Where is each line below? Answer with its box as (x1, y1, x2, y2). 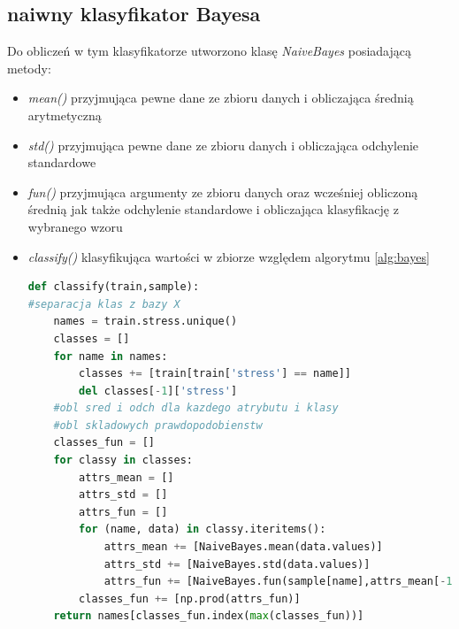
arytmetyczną (27, 105, 102, 124)
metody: (7, 58, 51, 77)
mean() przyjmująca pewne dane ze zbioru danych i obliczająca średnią (27, 88, 414, 107)
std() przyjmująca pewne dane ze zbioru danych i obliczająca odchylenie (27, 135, 419, 154)
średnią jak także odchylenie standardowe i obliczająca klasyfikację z (27, 200, 399, 219)
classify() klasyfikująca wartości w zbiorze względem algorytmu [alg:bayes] (27, 247, 430, 265)
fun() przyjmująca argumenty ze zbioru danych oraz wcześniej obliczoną (27, 182, 418, 201)
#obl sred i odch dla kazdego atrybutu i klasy (53, 402, 339, 415)
